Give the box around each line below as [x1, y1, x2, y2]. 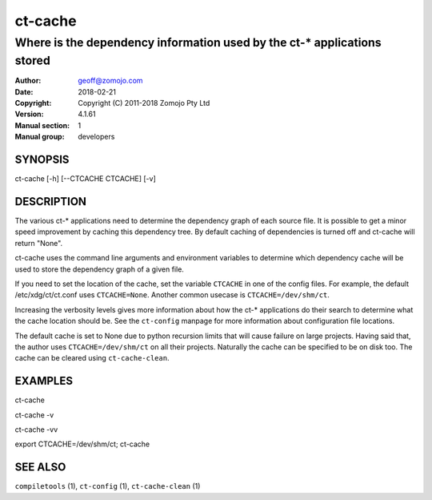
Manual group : [14, 132, 65, 142]
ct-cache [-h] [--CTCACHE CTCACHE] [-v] [14, 174, 156, 183]
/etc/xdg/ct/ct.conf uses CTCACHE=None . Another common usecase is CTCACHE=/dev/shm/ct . [14, 290, 330, 300]
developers [78, 132, 115, 142]
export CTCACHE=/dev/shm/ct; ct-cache [14, 439, 150, 449]
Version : [14, 109, 44, 119]
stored [14, 53, 51, 68]
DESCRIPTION [14, 195, 87, 208]
